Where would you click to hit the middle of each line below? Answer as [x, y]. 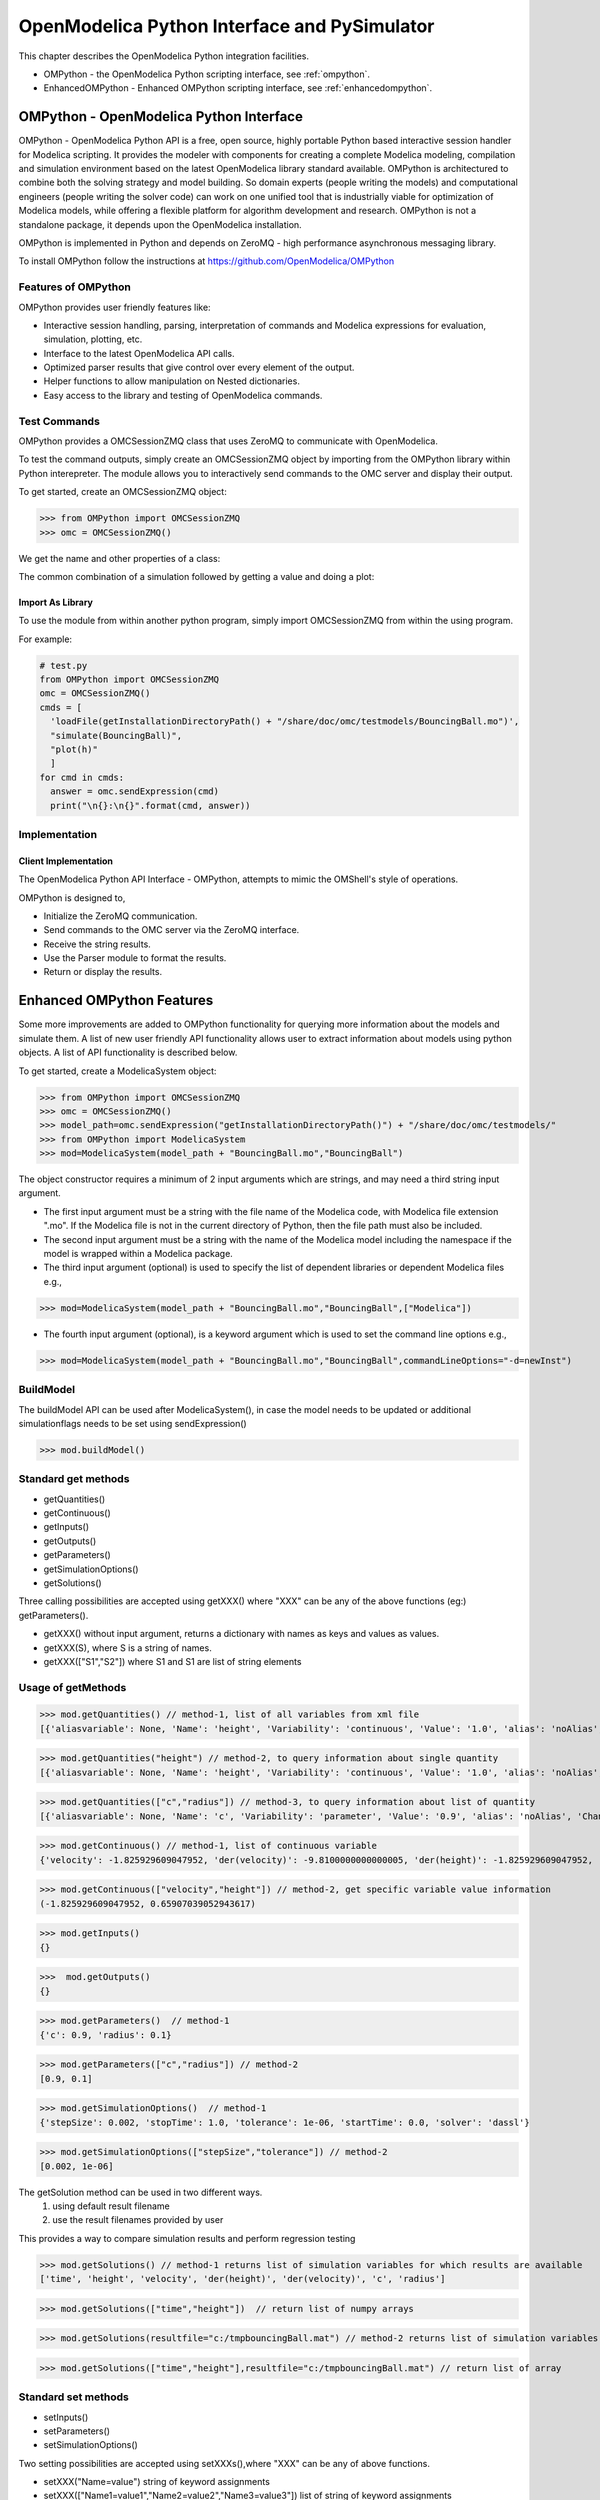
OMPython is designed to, [72, 897]
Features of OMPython [75, 287]
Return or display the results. [103, 972]
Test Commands [59, 421]
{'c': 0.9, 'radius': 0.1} [105, 2034]
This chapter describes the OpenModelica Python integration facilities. [164, 56]
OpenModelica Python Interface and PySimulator [226, 26]
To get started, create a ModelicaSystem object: [117, 1071]
